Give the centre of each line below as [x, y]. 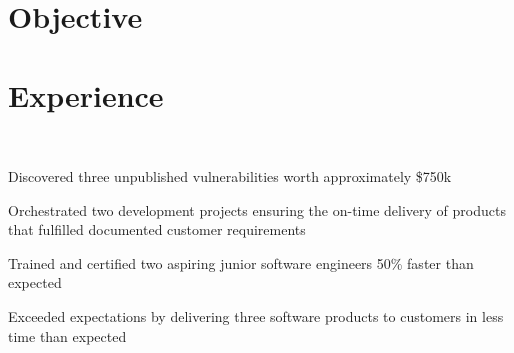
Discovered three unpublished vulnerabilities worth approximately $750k [230, 176]
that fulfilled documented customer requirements [157, 229]
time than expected [67, 335]
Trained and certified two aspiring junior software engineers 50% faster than [241, 262]
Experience [86, 94]
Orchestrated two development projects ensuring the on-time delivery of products [257, 209]
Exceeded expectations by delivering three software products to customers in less [256, 316]
